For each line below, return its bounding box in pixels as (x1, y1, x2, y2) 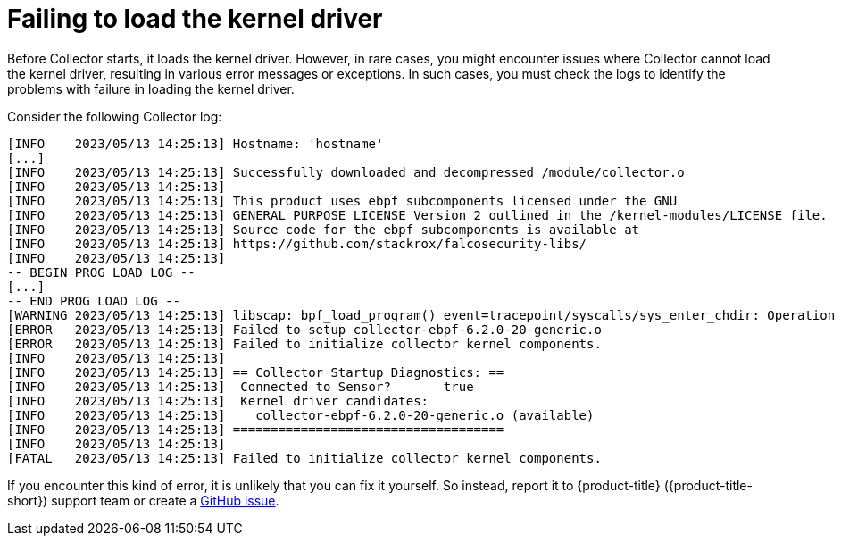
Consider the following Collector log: (7, 108, 222, 124)
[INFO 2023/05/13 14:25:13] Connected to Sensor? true (7, 379, 474, 394)
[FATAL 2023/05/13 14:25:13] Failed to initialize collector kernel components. (7, 450, 602, 465)
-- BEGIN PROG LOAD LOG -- (7, 264, 196, 280)
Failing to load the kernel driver (7, 4, 383, 34)
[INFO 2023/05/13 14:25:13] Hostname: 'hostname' (7, 136, 384, 151)
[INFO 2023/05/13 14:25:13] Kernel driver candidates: (7, 393, 429, 408)
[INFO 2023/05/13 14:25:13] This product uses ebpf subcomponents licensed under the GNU (7, 193, 678, 208)
